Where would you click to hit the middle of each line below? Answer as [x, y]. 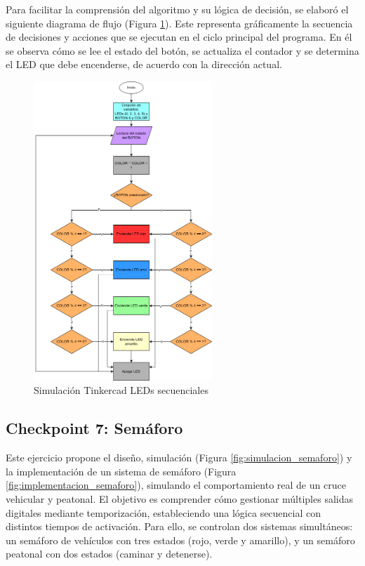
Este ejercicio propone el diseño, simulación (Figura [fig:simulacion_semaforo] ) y [179, 458]
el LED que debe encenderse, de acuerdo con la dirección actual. [144, 64]
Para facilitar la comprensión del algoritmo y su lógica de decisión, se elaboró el [177, 9]
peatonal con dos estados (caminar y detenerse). [109, 554]
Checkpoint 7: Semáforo [94, 428]
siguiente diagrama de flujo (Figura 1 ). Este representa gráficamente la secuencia [179, 23]
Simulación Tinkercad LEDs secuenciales [121, 390]
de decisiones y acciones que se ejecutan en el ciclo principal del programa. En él [179, 37]
